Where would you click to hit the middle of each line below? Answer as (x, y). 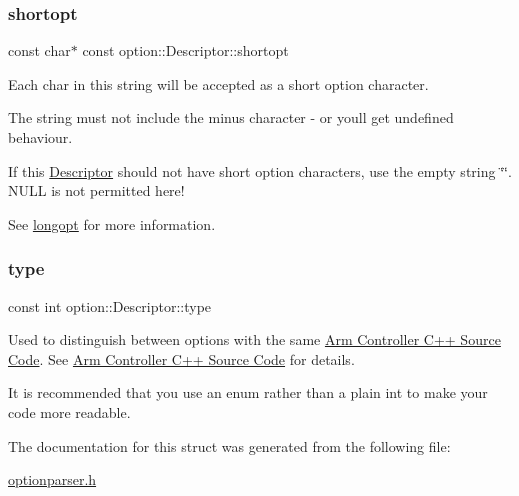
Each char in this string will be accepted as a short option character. (218, 83)
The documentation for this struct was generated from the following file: (229, 445)
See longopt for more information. (112, 223)
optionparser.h (52, 479)
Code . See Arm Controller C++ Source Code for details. (181, 358)
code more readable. (69, 411)
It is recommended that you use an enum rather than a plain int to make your (248, 392)
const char (39, 50)
